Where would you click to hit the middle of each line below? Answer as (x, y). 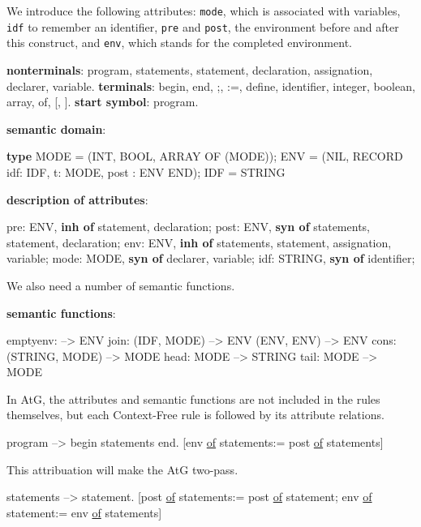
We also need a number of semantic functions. (121, 285)
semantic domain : (56, 129)
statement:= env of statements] (84, 512)
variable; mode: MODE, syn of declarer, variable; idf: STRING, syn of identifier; (211, 258)
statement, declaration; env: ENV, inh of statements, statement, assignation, (199, 242)
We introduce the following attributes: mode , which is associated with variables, (204, 11)
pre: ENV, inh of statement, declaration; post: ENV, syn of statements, (188, 227)
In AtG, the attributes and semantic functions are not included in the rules (193, 398)
